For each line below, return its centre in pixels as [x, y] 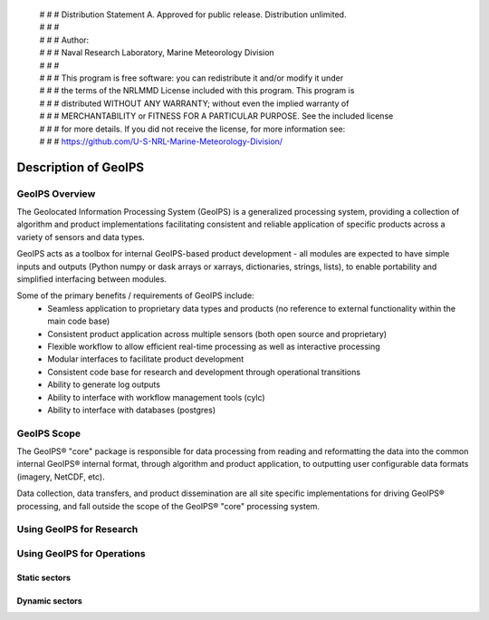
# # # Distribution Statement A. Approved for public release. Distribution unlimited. [193, 15]
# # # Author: [64, 40]
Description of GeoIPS [81, 167]
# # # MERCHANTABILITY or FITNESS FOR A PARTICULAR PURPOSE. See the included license [216, 116]
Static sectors [44, 577]
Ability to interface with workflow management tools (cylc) [157, 397]
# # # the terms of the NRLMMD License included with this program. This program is [197, 91]
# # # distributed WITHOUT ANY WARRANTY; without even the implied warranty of [194, 103]
